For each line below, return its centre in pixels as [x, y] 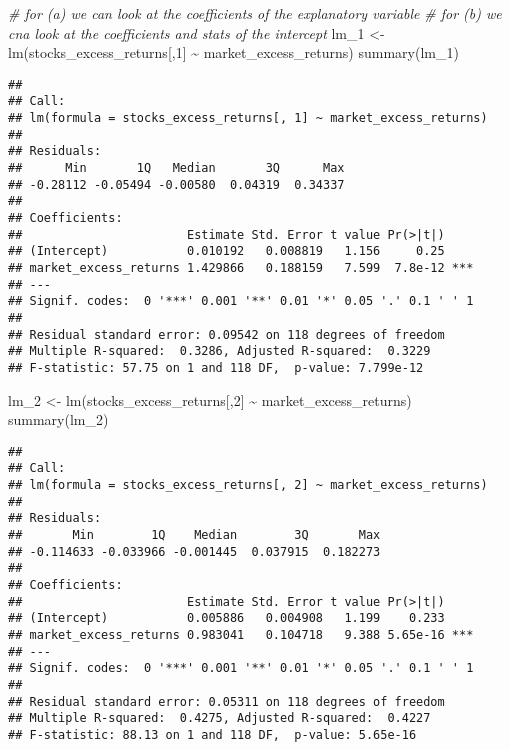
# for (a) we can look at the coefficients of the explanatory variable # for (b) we [255, 13]
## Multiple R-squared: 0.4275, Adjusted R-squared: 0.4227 [219, 718]
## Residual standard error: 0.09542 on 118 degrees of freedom [226, 334]
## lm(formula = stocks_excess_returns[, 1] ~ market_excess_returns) [248, 118]
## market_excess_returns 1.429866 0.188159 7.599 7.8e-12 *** [241, 268]
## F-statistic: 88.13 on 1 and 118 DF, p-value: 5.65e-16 [212, 734]
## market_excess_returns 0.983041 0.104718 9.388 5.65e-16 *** [241, 635]
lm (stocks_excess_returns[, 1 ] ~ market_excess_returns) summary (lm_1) [233, 52]
